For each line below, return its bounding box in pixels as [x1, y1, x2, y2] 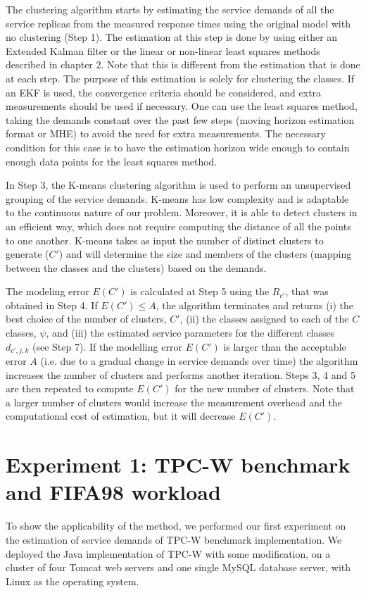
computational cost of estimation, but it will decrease [6, 408, 236, 423]
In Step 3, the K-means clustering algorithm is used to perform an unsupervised [6, 177, 351, 192]
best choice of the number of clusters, [6, 311, 167, 326]
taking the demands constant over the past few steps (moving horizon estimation [6, 112, 355, 127]
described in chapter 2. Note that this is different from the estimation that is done [6, 57, 360, 72]
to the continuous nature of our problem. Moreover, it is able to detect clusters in [6, 205, 358, 220]
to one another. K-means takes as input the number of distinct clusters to [6, 232, 324, 247]
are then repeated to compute [6, 381, 134, 396]
